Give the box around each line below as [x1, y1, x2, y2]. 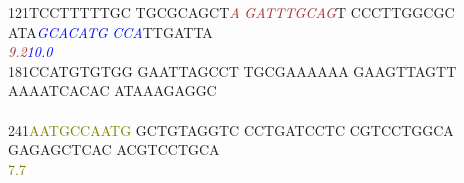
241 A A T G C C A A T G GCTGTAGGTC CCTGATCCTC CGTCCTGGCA [8, 119, 454, 140]
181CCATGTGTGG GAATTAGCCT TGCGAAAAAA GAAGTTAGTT [8, 60, 457, 81]
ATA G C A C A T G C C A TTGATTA [8, 21, 213, 42]
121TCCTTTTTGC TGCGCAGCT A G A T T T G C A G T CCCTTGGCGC [8, 2, 455, 22]
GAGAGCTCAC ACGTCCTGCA [8, 139, 220, 160]
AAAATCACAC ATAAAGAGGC [8, 80, 217, 101]
